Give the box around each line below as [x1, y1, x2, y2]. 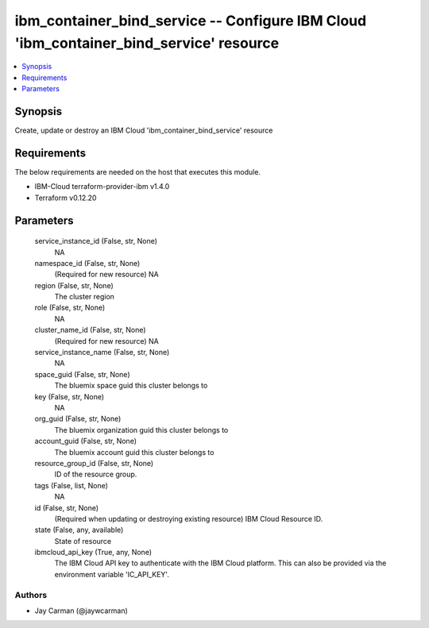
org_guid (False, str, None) [34, 414, 122, 424]
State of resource [54, 536, 112, 545]
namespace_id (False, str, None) [34, 258, 141, 268]
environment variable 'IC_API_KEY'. [54, 569, 170, 579]
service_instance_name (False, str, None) [34, 348, 170, 357]
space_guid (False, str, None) [34, 369, 130, 379]
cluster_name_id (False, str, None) [34, 326, 146, 335]
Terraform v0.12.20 [34, 193, 97, 202]
